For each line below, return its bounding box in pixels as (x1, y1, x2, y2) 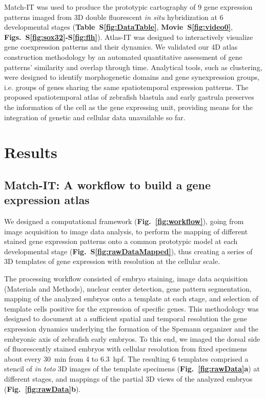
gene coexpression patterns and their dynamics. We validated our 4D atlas (4, 41, 238, 52)
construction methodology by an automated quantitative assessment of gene (4, 51, 242, 62)
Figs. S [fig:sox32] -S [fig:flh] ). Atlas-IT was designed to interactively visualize (4, 31, 253, 42)
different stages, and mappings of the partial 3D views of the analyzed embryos (4, 373, 253, 384)
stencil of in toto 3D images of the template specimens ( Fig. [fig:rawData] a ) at (4, 363, 260, 374)
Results (4, 142, 57, 163)
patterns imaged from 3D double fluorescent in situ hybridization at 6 (4, 11, 223, 22)
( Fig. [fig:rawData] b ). (4, 383, 81, 394)
